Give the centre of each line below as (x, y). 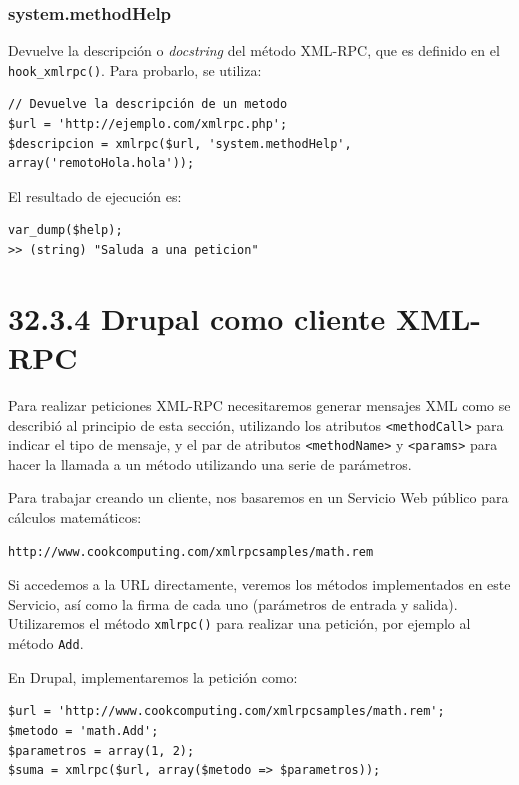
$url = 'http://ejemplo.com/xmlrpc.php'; (148, 124)
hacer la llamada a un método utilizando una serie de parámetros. (210, 463)
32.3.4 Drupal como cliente (197, 317)
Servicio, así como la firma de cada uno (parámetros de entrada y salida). (233, 603)
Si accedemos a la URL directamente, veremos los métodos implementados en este (259, 584)
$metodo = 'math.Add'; (83, 730)
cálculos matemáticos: (75, 517)
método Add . (46, 643)
